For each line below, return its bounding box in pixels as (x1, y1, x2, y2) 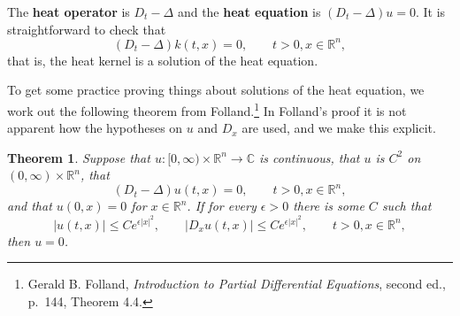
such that (381, 197, 432, 215)
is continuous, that (259, 148, 360, 166)
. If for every (187, 197, 257, 215)
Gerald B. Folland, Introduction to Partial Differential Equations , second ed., (27, 274, 446, 293)
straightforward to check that (7, 19, 166, 38)
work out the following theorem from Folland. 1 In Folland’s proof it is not (7, 98, 407, 119)
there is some (293, 197, 364, 215)
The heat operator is (7, 3, 130, 20)
